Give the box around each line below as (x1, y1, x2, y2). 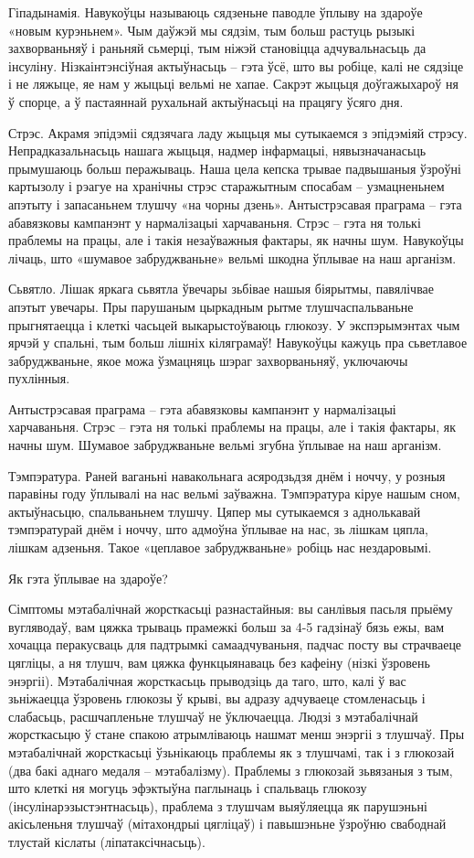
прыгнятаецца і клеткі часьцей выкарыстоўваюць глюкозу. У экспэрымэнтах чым (8, 315, 460, 334)
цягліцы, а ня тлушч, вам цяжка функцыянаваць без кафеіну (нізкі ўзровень (8, 653, 430, 671)
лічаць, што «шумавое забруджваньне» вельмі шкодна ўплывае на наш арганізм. (8, 248, 457, 267)
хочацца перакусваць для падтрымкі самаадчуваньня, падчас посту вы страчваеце (8, 635, 462, 654)
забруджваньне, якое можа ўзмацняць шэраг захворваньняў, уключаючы (8, 350, 408, 370)
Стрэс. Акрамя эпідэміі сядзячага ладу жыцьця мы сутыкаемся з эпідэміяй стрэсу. (8, 123, 468, 142)
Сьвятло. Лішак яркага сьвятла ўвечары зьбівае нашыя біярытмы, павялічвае (8, 279, 434, 298)
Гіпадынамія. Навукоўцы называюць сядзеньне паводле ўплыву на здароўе (8, 3, 423, 21)
